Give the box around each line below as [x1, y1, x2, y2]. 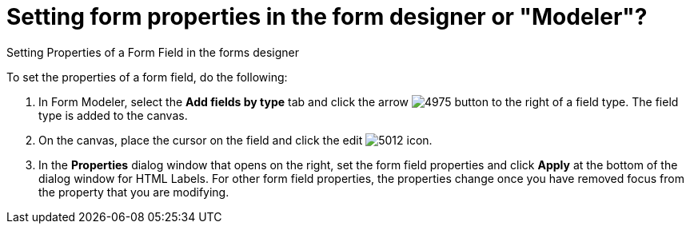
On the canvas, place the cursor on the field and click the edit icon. [38, 133, 433, 147]
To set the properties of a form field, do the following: [6, 69, 288, 84]
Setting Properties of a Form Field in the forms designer [6, 45, 299, 59]
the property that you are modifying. [38, 184, 229, 199]
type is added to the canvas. [38, 108, 188, 122]
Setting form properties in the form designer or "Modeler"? [6, 3, 648, 30]
